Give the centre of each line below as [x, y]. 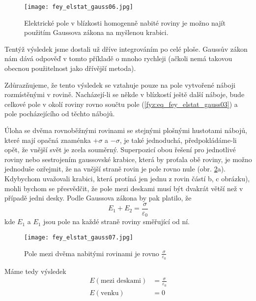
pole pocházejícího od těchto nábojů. [60, 114]
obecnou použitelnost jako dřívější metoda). [70, 68]
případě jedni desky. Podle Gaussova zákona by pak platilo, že [98, 198]
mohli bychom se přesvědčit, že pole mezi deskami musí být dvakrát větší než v [124, 188]
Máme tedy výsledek [35, 271]
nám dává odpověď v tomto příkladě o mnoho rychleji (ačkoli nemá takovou [118, 58]
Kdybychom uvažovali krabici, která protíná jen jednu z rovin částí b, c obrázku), [127, 178]
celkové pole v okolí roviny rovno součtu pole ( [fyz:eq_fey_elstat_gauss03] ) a [121, 104]
